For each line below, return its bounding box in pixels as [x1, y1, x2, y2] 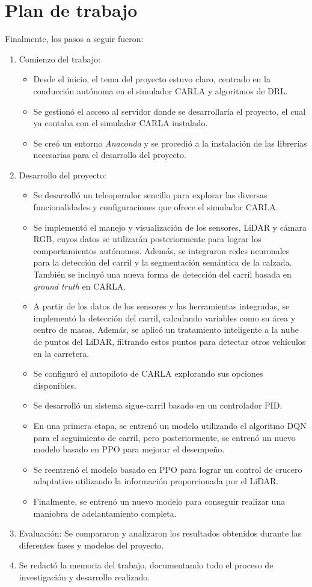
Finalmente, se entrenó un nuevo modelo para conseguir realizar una [33, 494, 286, 507]
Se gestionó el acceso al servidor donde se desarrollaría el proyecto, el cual [33, 105, 306, 117]
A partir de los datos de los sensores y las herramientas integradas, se [33, 300, 290, 312]
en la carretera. [33, 347, 90, 359]
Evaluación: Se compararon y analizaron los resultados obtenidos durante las [19, 527, 302, 540]
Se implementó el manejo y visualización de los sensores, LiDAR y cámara [33, 221, 307, 233]
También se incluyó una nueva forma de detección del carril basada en [33, 268, 292, 281]
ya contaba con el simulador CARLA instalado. [33, 117, 208, 129]
